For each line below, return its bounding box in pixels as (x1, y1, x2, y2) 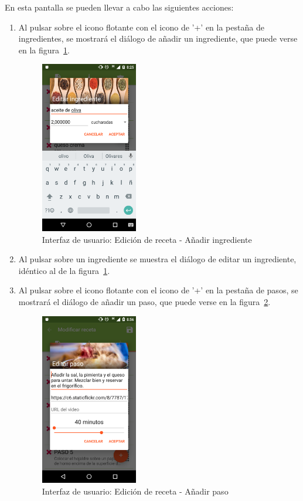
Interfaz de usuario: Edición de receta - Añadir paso (42, 485, 229, 497)
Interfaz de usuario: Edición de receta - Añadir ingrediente (42, 233, 252, 245)
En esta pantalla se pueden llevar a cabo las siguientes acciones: (5, 1, 234, 13)
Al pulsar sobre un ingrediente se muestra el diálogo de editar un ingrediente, (18, 253, 297, 265)
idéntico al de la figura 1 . (18, 264, 110, 276)
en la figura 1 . (18, 43, 70, 56)
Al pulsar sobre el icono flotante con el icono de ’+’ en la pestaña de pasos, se (18, 284, 298, 296)
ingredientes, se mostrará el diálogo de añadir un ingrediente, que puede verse (18, 32, 298, 45)
